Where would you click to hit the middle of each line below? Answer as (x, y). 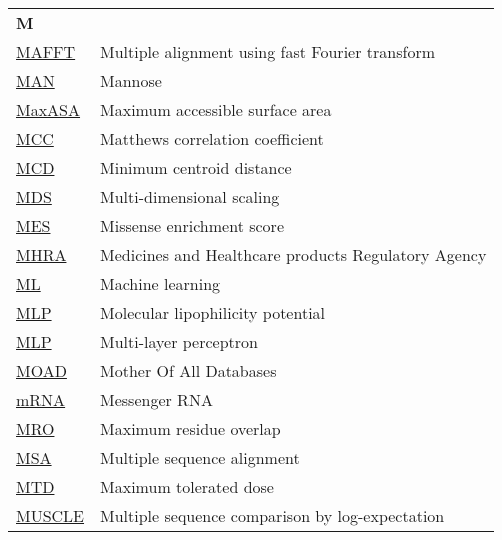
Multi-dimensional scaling (190, 196)
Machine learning (160, 283)
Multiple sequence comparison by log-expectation (272, 515)
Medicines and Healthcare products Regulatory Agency (293, 254)
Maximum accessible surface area (216, 109)
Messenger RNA (156, 399)
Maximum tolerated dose (187, 486)
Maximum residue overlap (190, 428)
